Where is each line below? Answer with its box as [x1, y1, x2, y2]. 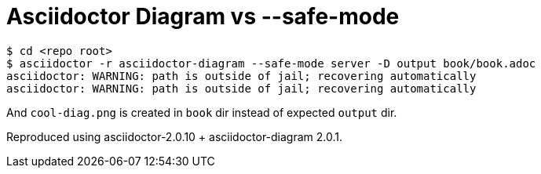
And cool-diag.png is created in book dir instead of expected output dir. [6, 105, 397, 119]
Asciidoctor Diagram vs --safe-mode [6, 3, 400, 30]
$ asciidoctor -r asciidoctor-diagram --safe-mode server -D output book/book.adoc [6, 56, 536, 70]
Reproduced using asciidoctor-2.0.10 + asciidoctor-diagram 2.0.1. [6, 129, 343, 143]
